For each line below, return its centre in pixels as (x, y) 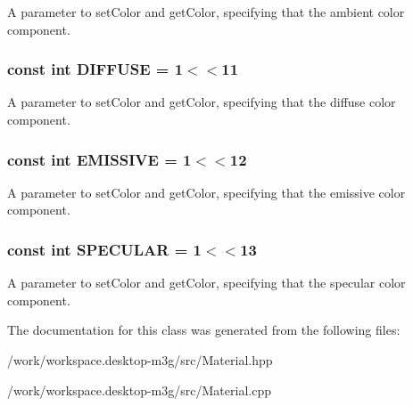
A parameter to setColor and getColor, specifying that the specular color (206, 283)
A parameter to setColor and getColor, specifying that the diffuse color (202, 102)
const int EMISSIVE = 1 (99, 159)
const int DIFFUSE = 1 (95, 69)
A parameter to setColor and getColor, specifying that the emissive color (206, 192)
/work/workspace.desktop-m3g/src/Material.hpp (140, 360)
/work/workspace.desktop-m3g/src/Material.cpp (139, 390)
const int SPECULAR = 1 (104, 249)
